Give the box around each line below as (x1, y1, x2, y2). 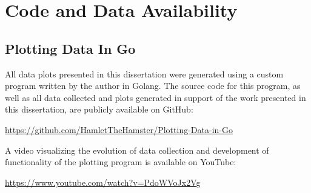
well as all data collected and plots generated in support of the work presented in (5, 91, 306, 103)
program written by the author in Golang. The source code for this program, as (5, 79, 301, 92)
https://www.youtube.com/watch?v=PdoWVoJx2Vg (5, 175, 201, 188)
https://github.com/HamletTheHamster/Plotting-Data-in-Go (5, 123, 233, 136)
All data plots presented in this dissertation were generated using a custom (5, 67, 284, 80)
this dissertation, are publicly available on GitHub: (5, 103, 193, 116)
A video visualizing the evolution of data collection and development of (5, 143, 269, 156)
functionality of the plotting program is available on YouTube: (5, 155, 236, 168)
